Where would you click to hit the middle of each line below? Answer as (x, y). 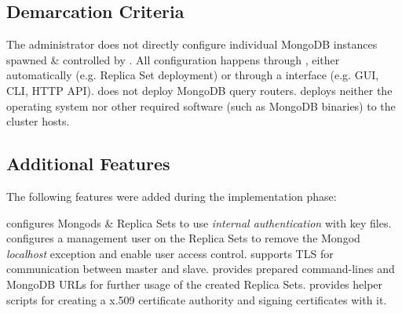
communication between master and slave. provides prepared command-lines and (201, 269)
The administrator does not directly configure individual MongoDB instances (192, 44)
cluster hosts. (38, 121)
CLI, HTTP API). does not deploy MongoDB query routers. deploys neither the (199, 90)
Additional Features (88, 164)
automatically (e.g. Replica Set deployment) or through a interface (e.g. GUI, (193, 75)
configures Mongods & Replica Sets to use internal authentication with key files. (199, 222)
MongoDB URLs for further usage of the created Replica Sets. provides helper (195, 284)
